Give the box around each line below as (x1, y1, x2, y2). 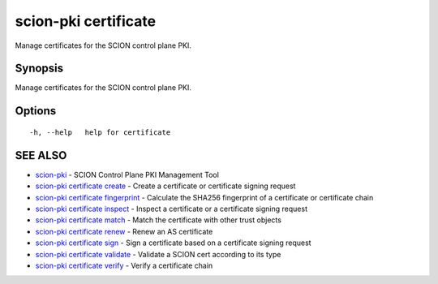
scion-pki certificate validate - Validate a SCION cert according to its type (35, 249, 281, 259)
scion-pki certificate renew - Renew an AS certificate (35, 226, 213, 236)
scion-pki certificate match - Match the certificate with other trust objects (35, 215, 281, 225)
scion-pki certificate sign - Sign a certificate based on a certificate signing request (35, 238, 311, 247)
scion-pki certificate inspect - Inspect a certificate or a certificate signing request (35, 204, 308, 213)
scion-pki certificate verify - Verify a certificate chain (35, 260, 213, 270)
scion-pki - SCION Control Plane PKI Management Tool (35, 170, 219, 179)
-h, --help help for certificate (29, 127, 171, 137)
